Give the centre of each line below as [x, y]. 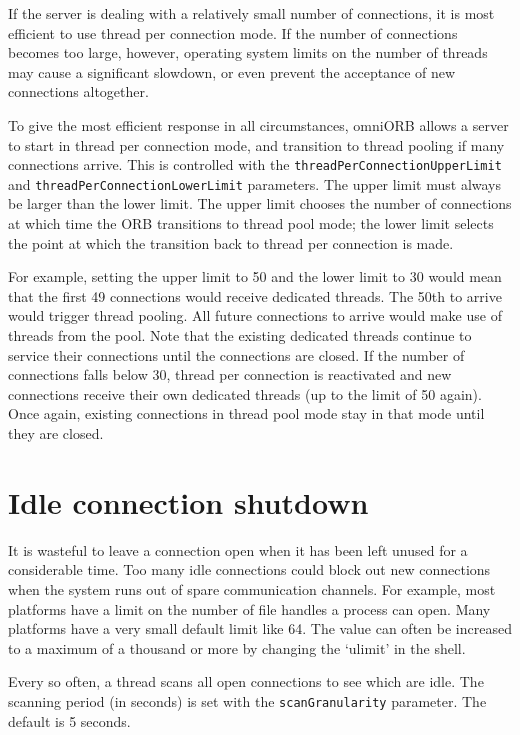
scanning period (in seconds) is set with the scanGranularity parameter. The [247, 700]
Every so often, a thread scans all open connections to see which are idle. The [246, 681]
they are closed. [56, 433]
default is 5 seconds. [69, 720]
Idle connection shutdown [188, 501]
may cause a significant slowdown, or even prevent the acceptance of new [232, 71]
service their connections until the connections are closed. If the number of [236, 354]
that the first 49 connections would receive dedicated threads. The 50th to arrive [255, 295]
